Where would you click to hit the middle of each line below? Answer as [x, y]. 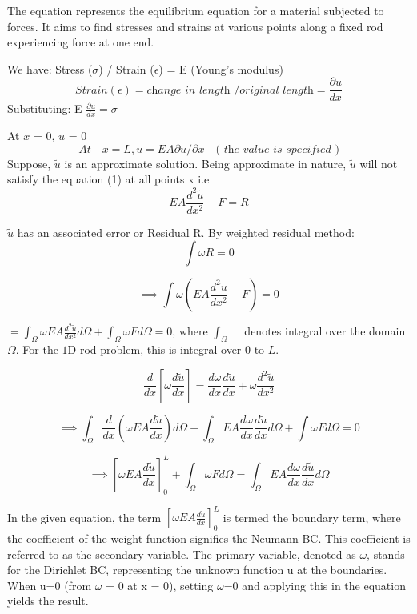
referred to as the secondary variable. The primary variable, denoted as [182, 554]
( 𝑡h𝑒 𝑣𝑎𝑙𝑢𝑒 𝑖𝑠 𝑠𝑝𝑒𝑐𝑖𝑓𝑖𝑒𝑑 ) [277, 149]
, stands [386, 554]
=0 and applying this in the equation [315, 585]
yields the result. [48, 601]
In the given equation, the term [84, 517]
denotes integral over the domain [325, 331]
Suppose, [29, 163]
